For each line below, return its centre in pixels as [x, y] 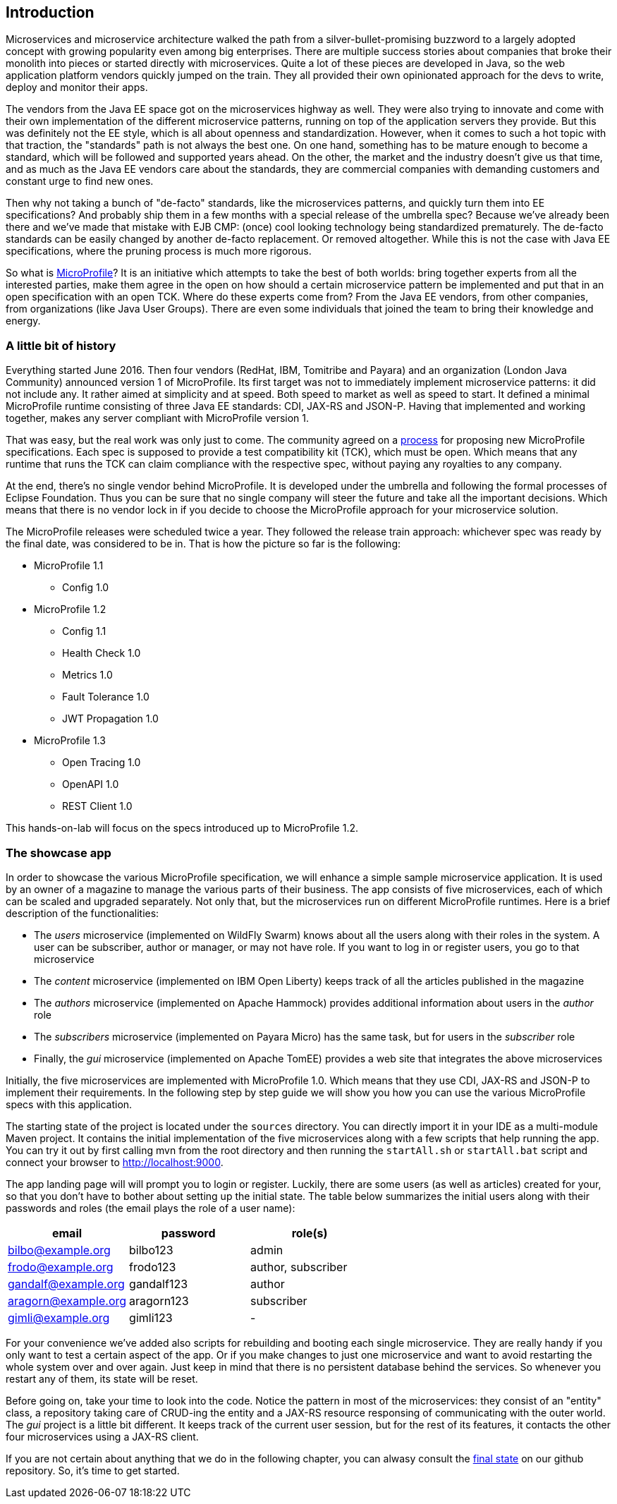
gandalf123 [159, 1284]
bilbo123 [151, 1250]
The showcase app [59, 853]
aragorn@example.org [67, 1300]
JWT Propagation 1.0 [110, 719]
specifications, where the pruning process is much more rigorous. [159, 251]
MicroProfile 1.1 [69, 566]
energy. [23, 321]
